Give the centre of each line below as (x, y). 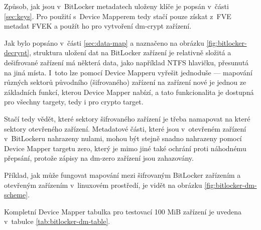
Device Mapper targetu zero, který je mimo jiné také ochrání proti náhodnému (125, 148)
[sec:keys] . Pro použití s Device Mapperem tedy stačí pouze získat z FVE (118, 16)
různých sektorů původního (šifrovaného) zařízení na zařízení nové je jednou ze (125, 82)
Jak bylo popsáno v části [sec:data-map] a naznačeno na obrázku (104, 42)
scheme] (16, 195)
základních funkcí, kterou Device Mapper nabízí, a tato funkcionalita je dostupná (129, 92)
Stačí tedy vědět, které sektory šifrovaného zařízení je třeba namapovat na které (127, 118)
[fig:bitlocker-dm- (231, 185)
